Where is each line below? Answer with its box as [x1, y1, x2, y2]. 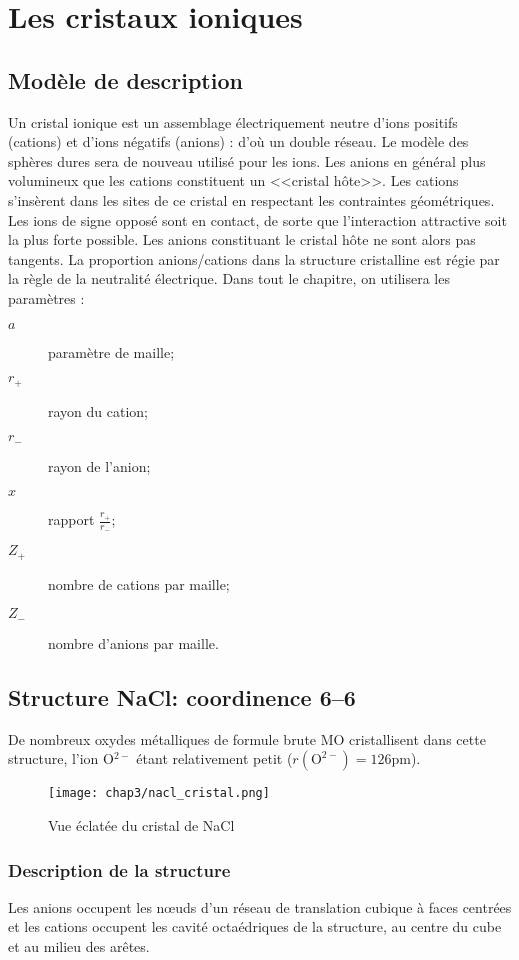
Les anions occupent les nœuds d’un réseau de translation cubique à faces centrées [8, 896, 512, 917]
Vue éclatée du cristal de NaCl [48, 814, 235, 835]
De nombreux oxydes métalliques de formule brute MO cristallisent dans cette [8, 728, 486, 749]
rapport [48, 509, 95, 530]
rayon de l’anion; [48, 455, 151, 476]
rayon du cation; [48, 400, 149, 421]
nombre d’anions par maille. [48, 632, 219, 653]
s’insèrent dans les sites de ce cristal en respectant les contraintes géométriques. [8, 189, 495, 210]
